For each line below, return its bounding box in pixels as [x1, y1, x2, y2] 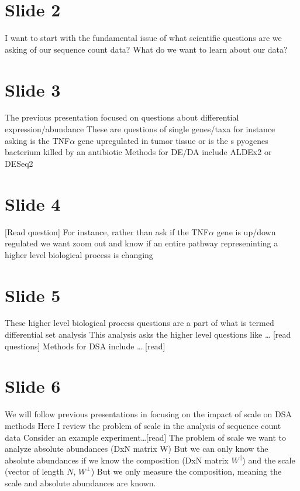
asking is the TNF [5, 134, 70, 146]
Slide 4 [5, 191, 61, 215]
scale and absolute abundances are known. [5, 476, 156, 489]
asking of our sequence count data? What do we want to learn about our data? [5, 43, 288, 55]
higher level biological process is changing [5, 248, 153, 260]
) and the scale [242, 454, 295, 466]
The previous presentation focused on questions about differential [5, 111, 239, 123]
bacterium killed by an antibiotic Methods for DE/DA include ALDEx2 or [5, 146, 272, 158]
